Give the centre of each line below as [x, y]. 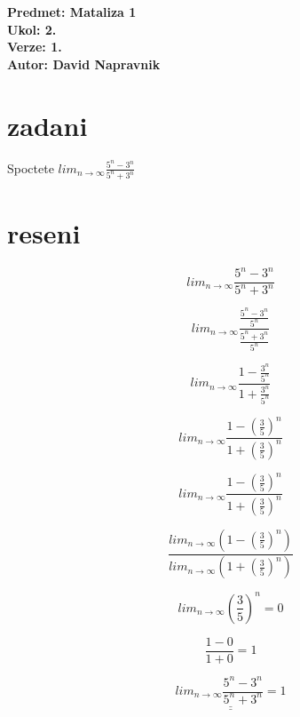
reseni [44, 232]
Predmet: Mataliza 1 [72, 12]
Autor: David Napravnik [84, 64]
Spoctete [31, 167]
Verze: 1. [35, 47]
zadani [47, 125]
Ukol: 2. [32, 29]
